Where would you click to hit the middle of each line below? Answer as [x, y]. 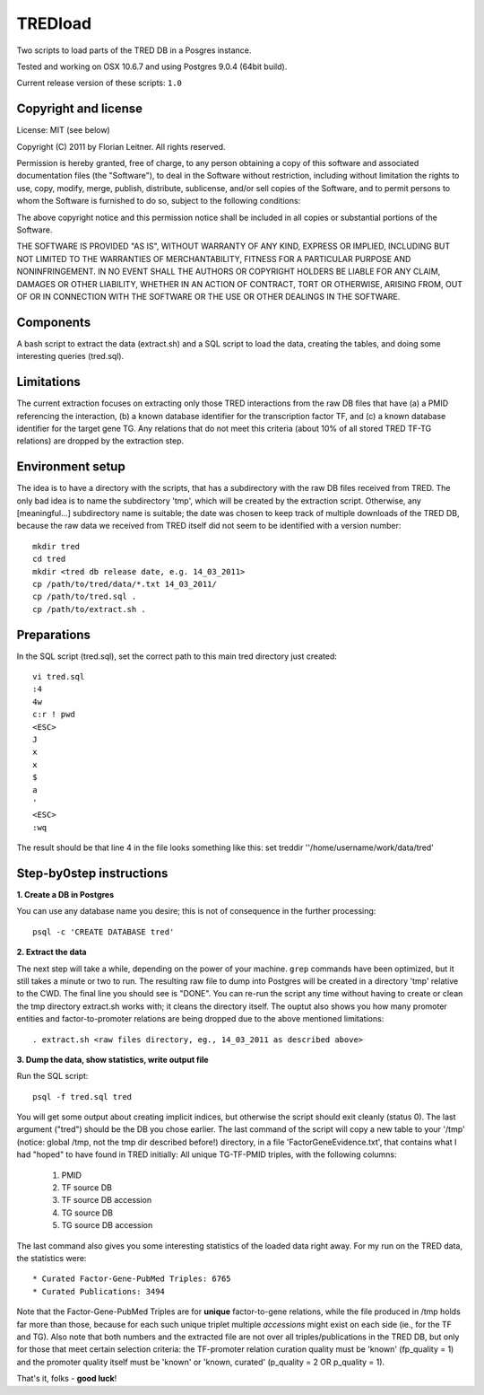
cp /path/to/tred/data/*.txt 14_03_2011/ [125, 584]
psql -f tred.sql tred [82, 1097]
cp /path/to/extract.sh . [90, 609]
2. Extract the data [52, 952]
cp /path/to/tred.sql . [85, 597]
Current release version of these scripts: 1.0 [99, 83]
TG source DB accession [107, 1225]
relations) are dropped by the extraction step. [100, 441]
